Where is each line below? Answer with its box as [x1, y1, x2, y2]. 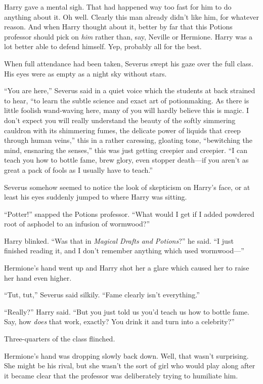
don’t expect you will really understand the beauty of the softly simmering [4, 114, 236, 125]
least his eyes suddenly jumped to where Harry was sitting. [4, 191, 187, 202]
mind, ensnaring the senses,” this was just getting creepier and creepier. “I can [4, 144, 247, 155]
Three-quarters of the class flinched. [4, 333, 115, 344]
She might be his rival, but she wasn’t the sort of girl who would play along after [4, 360, 255, 371]
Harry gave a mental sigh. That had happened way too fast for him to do [4, 2, 232, 12]
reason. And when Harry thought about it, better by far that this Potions [4, 21, 233, 32]
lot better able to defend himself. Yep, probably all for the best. [4, 41, 202, 52]
